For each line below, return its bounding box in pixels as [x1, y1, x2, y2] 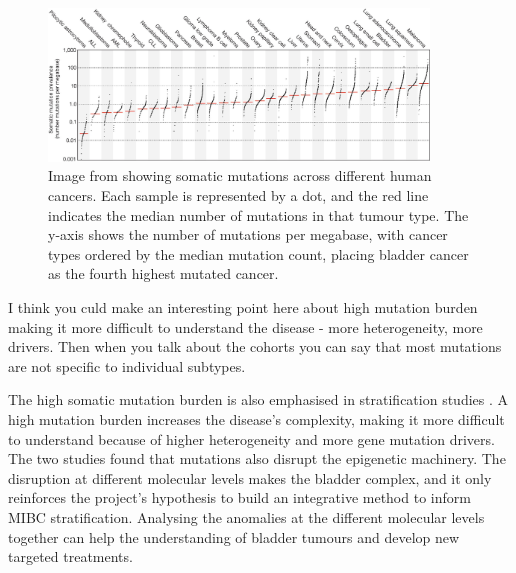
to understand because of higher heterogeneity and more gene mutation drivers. [8, 428, 495, 449]
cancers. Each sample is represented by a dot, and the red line [48, 185, 429, 206]
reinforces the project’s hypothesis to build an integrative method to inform [8, 487, 471, 508]
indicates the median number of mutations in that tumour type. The [48, 204, 469, 225]
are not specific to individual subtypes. [8, 355, 246, 376]
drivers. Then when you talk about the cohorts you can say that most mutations [8, 336, 502, 357]
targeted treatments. [8, 546, 133, 567]
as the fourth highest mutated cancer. [48, 263, 279, 284]
